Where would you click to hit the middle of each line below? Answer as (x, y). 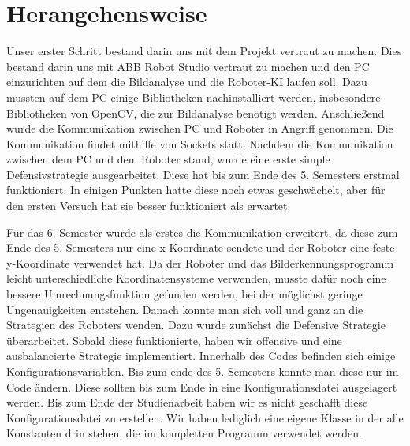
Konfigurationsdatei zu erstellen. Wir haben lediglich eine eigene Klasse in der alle (205, 417)
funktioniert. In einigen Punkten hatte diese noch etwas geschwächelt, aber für (196, 190)
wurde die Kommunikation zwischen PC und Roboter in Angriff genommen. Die (200, 128)
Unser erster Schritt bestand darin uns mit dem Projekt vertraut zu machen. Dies (204, 51)
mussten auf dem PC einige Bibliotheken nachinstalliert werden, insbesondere (194, 97)
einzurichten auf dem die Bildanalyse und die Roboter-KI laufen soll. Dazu (187, 82)
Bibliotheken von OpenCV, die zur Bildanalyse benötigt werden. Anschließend (196, 112)
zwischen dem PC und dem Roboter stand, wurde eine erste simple (168, 159)
